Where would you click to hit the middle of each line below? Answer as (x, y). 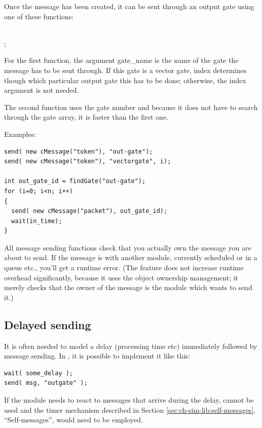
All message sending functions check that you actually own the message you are (128, 247)
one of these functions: (39, 16)
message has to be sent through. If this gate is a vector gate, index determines (125, 70)
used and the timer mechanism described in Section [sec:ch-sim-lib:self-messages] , (130, 409)
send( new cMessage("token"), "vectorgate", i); (88, 162)
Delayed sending (48, 324)
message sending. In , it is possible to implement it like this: (97, 356)
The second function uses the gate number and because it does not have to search (131, 107)
